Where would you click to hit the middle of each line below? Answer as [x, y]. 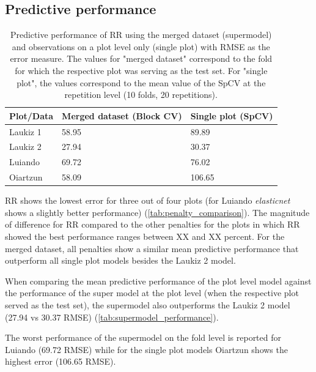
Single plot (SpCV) [232, 115]
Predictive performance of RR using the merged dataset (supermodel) [141, 35]
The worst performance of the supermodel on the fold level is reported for [143, 337]
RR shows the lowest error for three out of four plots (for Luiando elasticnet [148, 200]
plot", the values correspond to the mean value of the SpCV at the [141, 82]
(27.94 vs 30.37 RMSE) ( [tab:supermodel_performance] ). [112, 317]
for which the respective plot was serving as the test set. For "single [141, 70]
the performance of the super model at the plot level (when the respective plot [152, 293]
